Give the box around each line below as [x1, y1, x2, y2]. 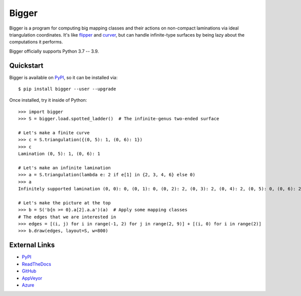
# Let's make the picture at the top [18, 200, 111, 205]
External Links [9, 241, 55, 249]
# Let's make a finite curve [18, 130, 90, 135]
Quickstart [9, 61, 44, 70]
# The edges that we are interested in [18, 214, 116, 220]
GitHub [22, 268, 37, 274]
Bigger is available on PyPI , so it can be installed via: [9, 74, 118, 80]
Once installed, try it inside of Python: [9, 97, 87, 103]
